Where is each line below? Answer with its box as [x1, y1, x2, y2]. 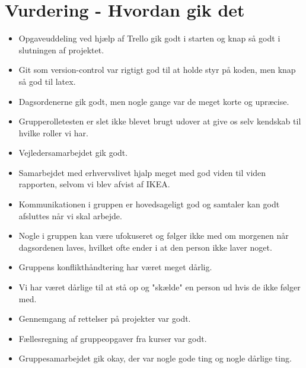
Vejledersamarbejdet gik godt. [18, 146, 128, 159]
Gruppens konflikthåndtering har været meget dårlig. [18, 261, 212, 273]
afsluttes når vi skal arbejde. [18, 209, 122, 222]
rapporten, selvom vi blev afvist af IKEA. [18, 178, 170, 190]
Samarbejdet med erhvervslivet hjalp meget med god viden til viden [18, 166, 266, 178]
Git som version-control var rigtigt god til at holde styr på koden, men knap [18, 63, 296, 76]
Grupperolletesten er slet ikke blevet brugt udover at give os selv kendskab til [18, 115, 301, 127]
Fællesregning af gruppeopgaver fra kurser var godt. [18, 332, 207, 344]
